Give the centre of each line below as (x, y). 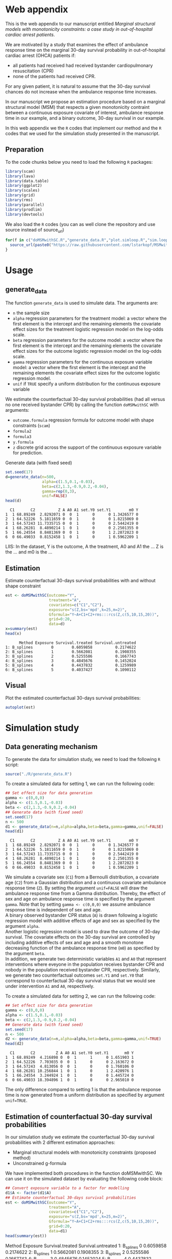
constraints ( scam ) (31, 426)
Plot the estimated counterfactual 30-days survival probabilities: (73, 698)
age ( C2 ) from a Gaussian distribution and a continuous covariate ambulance (86, 883)
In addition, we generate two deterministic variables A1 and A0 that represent (86, 959)
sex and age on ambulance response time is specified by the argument (80, 899)
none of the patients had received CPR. (54, 76)
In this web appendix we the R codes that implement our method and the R (83, 128)
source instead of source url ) (35, 230)
